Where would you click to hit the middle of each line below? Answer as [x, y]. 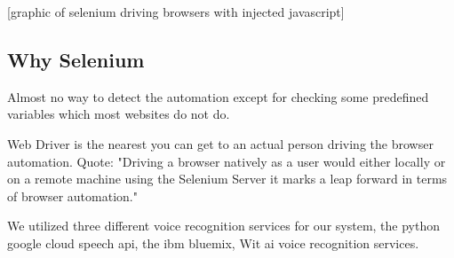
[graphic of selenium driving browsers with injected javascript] [176, 12]
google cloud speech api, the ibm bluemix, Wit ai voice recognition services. [213, 242]
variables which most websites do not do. [119, 114]
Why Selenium [76, 59]
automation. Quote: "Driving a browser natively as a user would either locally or [227, 161]
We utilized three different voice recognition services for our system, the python [224, 226]
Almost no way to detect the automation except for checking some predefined [218, 96]
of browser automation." [72, 195]
